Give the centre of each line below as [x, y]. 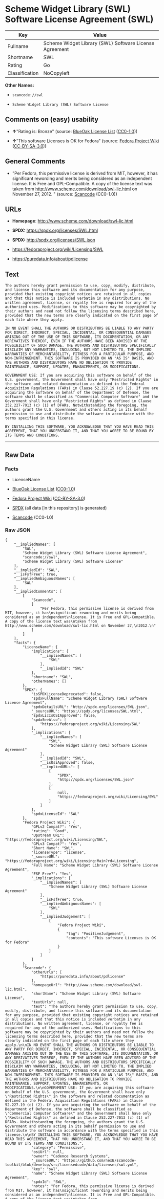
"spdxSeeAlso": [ [49, 720]
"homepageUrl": [47, 985]
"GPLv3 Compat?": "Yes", [56, 844]
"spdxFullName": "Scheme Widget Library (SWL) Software [89, 699]
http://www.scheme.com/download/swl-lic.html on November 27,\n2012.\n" [81, 626]
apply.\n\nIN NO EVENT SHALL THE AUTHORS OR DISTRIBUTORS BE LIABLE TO [79, 1045]
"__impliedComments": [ [38, 592]
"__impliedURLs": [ [60, 767]
